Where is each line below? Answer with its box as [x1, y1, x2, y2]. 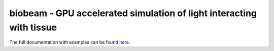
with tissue [9, 22, 57, 33]
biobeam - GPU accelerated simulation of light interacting [9, 8, 257, 19]
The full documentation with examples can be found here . [9, 39, 130, 45]
